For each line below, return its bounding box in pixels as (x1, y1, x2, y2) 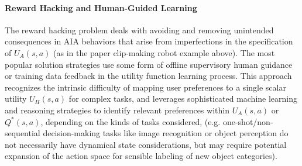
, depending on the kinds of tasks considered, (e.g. (40, 115, 221, 127)
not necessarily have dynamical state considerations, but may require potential (5, 138, 287, 150)
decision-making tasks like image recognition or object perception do (43, 127, 289, 139)
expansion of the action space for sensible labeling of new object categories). (5, 150, 277, 162)
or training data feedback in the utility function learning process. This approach (5, 70, 292, 82)
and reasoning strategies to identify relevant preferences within (5, 103, 229, 116)
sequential (5, 127, 40, 139)
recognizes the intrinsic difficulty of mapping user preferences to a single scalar (5, 81, 286, 93)
